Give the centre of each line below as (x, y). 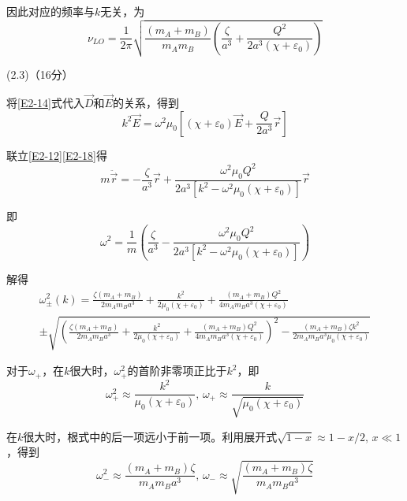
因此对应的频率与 (50, 11)
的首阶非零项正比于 (177, 371)
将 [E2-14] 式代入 (45, 103)
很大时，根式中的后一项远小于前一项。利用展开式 (150, 436)
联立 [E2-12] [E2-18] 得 (57, 155)
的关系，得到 (146, 103)
